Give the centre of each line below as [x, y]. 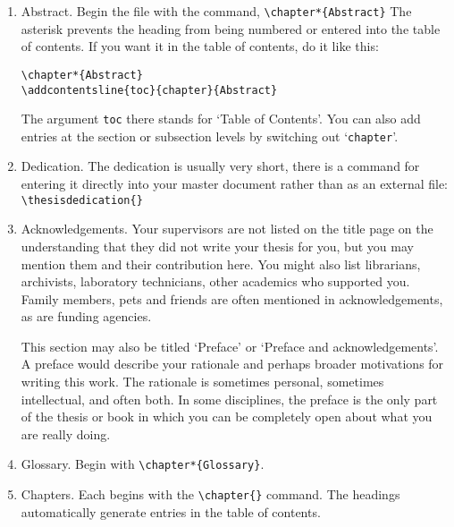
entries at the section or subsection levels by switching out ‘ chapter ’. [210, 136]
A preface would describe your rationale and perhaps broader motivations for [232, 364]
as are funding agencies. [86, 316]
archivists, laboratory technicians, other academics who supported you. [215, 281]
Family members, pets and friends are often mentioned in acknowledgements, [232, 298]
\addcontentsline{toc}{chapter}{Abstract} [149, 90]
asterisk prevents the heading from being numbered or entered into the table [231, 28]
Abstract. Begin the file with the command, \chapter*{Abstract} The [216, 11]
